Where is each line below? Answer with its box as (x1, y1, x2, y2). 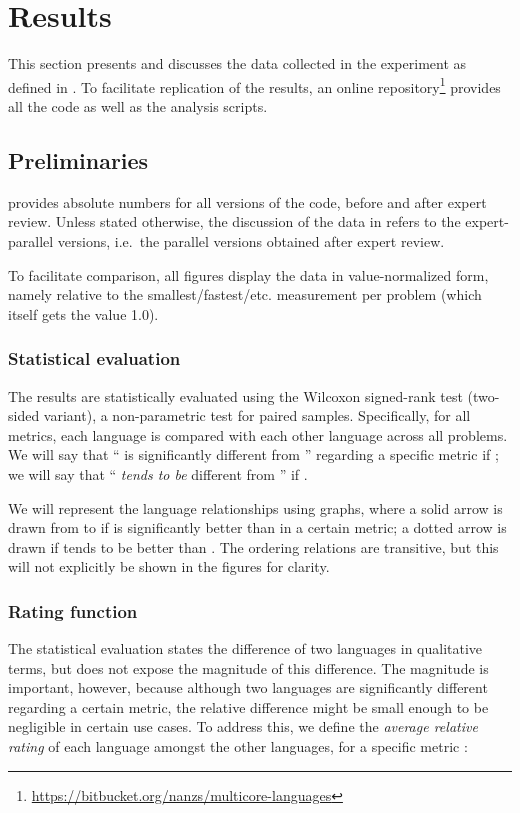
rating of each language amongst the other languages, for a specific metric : (8, 736, 468, 757)
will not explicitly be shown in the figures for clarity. (8, 556, 330, 577)
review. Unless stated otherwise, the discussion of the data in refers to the (8, 211, 461, 232)
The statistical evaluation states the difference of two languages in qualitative (8, 638, 483, 659)
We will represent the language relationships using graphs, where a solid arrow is (8, 497, 503, 518)
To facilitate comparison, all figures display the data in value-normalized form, (8, 264, 489, 285)
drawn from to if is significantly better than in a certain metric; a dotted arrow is (8, 517, 507, 538)
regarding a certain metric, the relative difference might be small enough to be (8, 696, 489, 717)
